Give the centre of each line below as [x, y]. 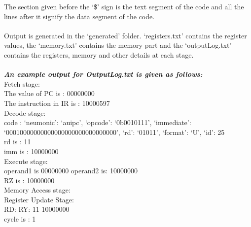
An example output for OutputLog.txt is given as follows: [103, 74]
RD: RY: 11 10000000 [37, 209]
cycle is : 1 [20, 219]
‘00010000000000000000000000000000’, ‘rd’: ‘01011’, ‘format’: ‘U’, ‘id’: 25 [114, 132]
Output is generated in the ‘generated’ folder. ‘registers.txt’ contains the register [125, 35]
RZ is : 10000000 [29, 180]
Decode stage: [25, 113]
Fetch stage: [22, 83]
